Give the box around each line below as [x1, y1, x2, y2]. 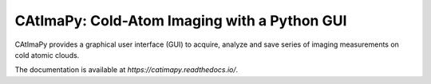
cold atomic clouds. [14, 50, 80, 59]
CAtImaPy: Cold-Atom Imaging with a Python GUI [14, 12, 347, 29]
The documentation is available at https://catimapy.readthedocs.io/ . [14, 65, 239, 74]
